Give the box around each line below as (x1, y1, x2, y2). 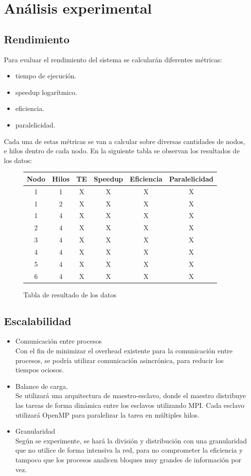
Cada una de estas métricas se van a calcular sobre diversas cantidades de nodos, (4, 136, 245, 146)
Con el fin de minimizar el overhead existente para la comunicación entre (15, 346, 233, 356)
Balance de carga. (15, 381, 68, 391)
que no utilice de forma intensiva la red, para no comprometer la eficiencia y (15, 445, 243, 455)
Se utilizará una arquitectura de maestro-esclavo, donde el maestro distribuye (15, 390, 246, 401)
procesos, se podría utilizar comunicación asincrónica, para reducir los (15, 355, 224, 365)
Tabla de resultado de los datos (23, 289, 117, 299)
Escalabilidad (4, 313, 72, 328)
